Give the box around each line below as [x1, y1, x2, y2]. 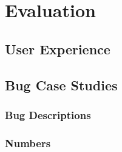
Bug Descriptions [5, 107, 91, 122]
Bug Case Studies [5, 75, 118, 94]
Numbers [5, 135, 51, 150]
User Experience [5, 39, 110, 58]
